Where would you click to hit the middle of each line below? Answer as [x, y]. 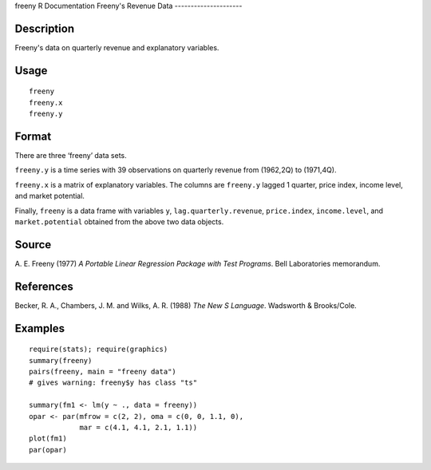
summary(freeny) [61, 360]
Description [45, 28]
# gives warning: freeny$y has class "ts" [113, 383]
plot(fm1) [48, 438]
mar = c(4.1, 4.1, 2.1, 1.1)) [138, 427]
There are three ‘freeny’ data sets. [71, 155]
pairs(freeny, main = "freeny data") [103, 371]
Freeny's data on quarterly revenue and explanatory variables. [117, 47]
